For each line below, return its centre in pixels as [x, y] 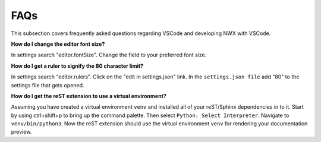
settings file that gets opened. [48, 85]
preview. [21, 132]
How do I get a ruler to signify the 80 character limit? [77, 66]
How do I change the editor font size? [58, 44]
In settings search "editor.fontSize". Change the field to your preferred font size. [109, 55]
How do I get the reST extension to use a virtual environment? [89, 96]
